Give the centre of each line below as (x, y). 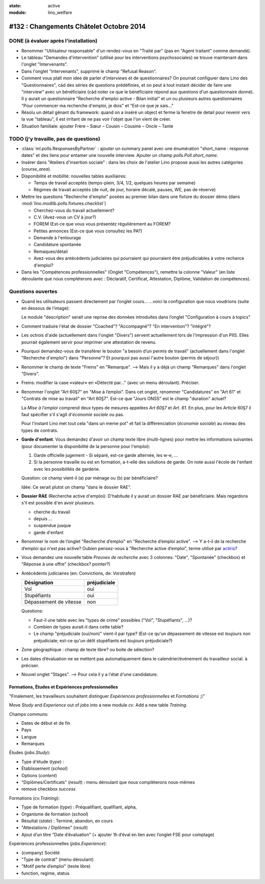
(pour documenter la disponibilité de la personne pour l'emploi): (86, 446)
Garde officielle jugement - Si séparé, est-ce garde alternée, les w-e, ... (106, 455)
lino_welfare (60, 13)
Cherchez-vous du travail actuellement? (74, 210)
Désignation (39, 582)
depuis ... (43, 519)
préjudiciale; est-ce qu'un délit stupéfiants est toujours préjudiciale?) (103, 640)
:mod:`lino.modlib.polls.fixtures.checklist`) (64, 203)
